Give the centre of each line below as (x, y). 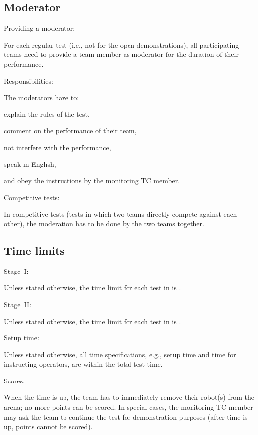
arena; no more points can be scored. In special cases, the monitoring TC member (129, 407)
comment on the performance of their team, (70, 131)
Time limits (34, 250)
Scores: (15, 380)
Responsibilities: (29, 81)
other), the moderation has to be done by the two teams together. (104, 223)
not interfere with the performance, (58, 147)
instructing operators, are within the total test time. (83, 364)
